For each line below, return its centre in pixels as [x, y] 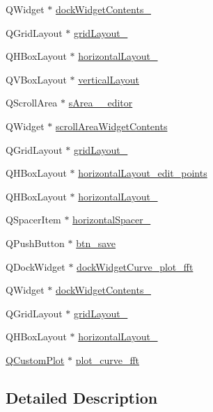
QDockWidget [35, 266]
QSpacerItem [33, 220]
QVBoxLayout [36, 79]
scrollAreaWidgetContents [111, 126]
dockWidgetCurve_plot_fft [135, 266]
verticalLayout [109, 79]
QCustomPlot [35, 359]
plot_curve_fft [108, 359]
